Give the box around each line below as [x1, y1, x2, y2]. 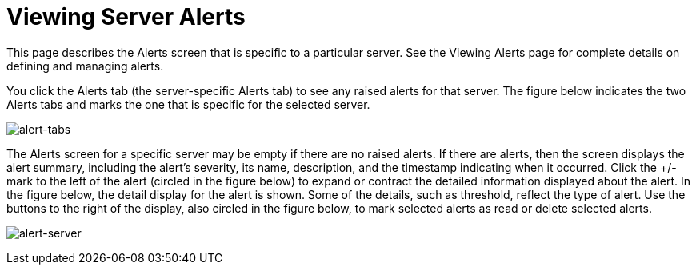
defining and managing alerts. [6, 58, 164, 73]
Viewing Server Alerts [6, 3, 246, 30]
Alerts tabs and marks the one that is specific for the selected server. [6, 97, 370, 111]
